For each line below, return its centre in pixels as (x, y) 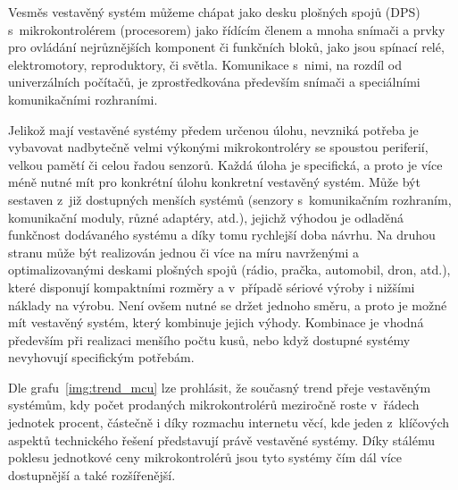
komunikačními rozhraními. (83, 99)
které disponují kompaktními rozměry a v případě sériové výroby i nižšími (212, 287)
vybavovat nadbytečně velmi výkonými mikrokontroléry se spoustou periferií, (218, 147)
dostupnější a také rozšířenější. (92, 474)
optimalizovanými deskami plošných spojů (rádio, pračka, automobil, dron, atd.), (229, 270)
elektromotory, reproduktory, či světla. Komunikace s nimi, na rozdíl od (205, 64)
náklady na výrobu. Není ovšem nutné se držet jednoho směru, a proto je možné (228, 304)
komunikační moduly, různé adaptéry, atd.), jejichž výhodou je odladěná (206, 217)
